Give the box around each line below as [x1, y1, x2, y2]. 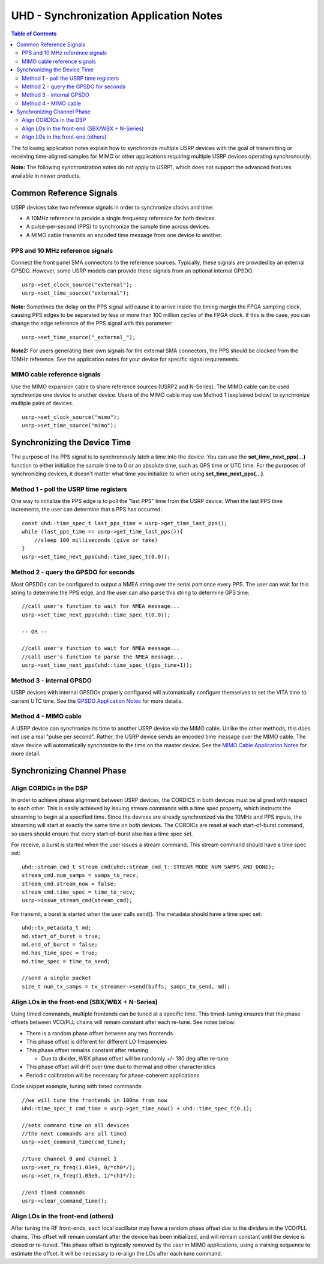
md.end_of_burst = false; [22, 941, 98, 948]
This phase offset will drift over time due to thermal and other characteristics [26, 1063, 216, 1071]
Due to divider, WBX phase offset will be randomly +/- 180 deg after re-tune [41, 1055, 229, 1062]
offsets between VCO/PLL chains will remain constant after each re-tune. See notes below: [11, 1019, 236, 1026]
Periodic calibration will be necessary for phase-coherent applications [26, 1071, 200, 1079]
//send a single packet [22, 975, 92, 981]
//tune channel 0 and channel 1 [22, 1155, 117, 1163]
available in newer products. [11, 172, 81, 179]
